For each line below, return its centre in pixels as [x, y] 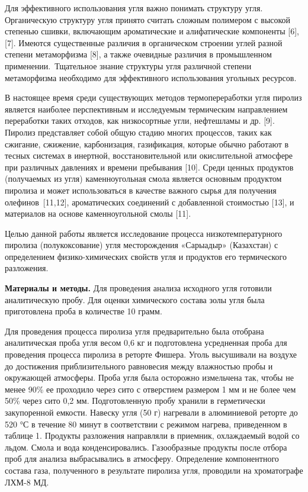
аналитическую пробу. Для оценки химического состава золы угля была [135, 299]
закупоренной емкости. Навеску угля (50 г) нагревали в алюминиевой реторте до [151, 412]
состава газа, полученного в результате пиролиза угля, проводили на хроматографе [154, 470]
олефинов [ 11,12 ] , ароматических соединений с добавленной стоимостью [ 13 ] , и [150, 202]
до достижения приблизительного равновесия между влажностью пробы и [139, 366]
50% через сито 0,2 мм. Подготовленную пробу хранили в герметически [135, 401]
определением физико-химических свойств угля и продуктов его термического [146, 256]
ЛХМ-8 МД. [27, 482]
